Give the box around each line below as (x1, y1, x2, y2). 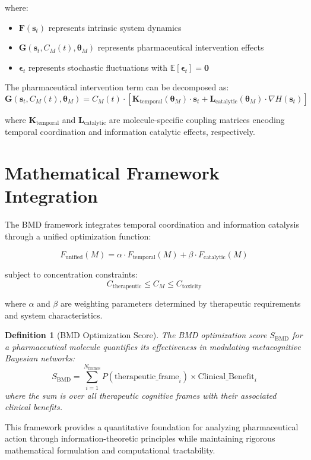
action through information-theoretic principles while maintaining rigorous (5, 432, 275, 445)
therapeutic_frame (115, 373, 179, 382)
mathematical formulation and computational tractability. (5, 443, 215, 456)
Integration (5, 184, 98, 208)
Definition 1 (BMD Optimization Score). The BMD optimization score (5, 329, 267, 341)
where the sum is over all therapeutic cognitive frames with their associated (5, 389, 277, 401)
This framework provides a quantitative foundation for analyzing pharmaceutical (5, 420, 299, 433)
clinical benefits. (5, 401, 62, 413)
